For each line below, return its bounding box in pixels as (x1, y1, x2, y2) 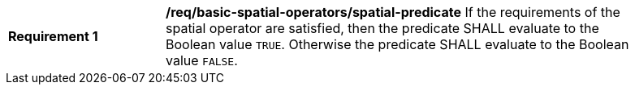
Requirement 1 (8, 28, 98, 44)
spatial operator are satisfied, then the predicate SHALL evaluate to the (166, 20, 599, 36)
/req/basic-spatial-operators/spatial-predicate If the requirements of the (166, 4, 620, 20)
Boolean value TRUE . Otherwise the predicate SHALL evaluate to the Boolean (166, 36, 629, 52)
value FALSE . (166, 52, 238, 68)
